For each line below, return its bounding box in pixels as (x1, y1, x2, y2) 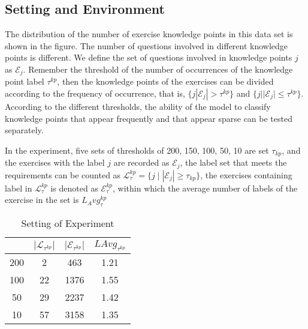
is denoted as (50, 181, 98, 194)
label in (5, 181, 32, 194)
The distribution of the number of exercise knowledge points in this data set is (5, 28, 293, 40)
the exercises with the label (5, 156, 105, 169)
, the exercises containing (200, 168, 292, 181)
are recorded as (113, 156, 170, 169)
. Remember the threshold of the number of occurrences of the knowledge (23, 62, 293, 75)
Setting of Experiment (21, 216, 114, 231)
